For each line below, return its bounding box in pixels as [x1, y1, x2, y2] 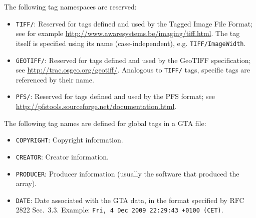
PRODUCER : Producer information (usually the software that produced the [16, 168, 239, 178]
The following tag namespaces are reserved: [4, 1, 137, 11]
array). [16, 178, 37, 188]
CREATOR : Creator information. [16, 151, 109, 161]
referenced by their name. [16, 74, 94, 84]
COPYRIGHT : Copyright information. [16, 134, 123, 145]
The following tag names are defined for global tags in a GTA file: [4, 117, 206, 128]
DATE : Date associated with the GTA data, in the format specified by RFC [16, 194, 244, 205]
